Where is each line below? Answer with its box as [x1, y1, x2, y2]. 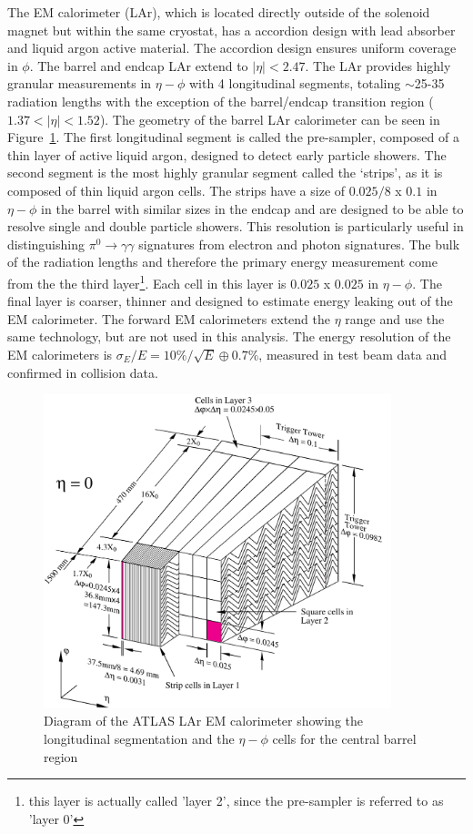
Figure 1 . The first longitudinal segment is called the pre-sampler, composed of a [7, 127, 459, 147]
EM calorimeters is [7, 344, 113, 363]
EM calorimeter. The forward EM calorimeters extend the [7, 309, 330, 328]
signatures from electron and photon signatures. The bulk [138, 234, 460, 253]
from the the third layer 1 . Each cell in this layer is [7, 270, 287, 292]
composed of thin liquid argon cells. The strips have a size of [7, 180, 346, 199]
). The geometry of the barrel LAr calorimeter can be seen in [99, 109, 440, 128]
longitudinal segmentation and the [44, 729, 235, 748]
